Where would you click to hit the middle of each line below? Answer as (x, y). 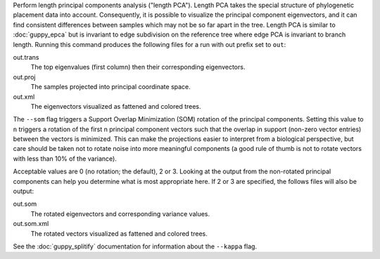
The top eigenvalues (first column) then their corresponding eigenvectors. (138, 67)
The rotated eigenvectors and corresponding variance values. (120, 213)
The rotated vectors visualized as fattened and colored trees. (119, 233)
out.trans (26, 57)
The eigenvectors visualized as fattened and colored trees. (116, 106)
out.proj (24, 77)
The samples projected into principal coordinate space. (111, 87)
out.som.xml (31, 224)
